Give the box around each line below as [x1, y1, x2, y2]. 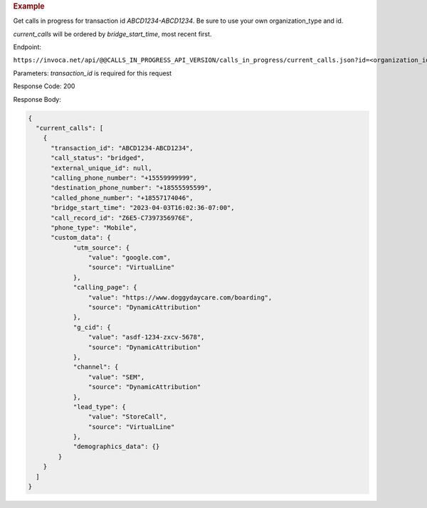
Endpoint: [13, 43, 42, 51]
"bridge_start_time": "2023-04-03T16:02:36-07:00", [51, 203, 235, 212]
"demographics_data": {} [73, 443, 160, 451]
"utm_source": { [73, 243, 130, 252]
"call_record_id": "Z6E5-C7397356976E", [51, 213, 194, 222]
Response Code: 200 [13, 82, 75, 90]
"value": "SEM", [88, 373, 145, 381]
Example [13, 1, 46, 11]
